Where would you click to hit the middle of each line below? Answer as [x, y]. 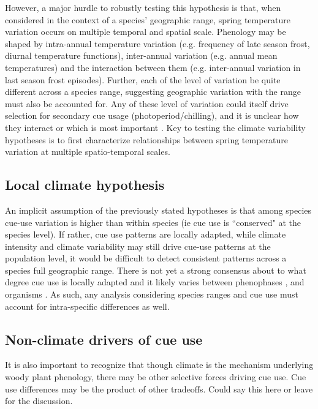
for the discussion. [39, 401]
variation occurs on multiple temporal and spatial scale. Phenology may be [146, 32]
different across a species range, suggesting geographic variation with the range [153, 92]
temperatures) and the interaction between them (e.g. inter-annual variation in [153, 67]
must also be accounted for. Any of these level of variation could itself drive [147, 103]
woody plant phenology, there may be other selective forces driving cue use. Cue [156, 377]
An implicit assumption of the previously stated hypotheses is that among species [158, 210]
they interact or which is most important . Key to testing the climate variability [155, 127]
